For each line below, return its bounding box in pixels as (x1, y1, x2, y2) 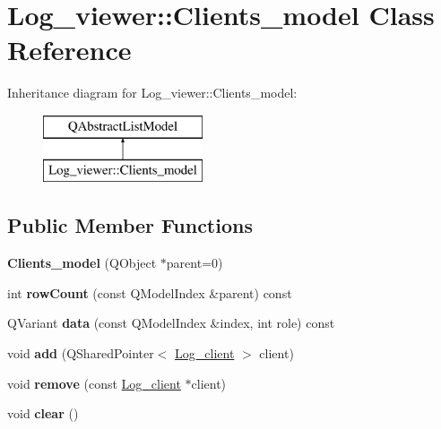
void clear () (7, 404, 79, 423)
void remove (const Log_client (7, 373, 181, 392)
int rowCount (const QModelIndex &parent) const (7, 283, 292, 302)
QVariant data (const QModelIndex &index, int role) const (7, 313, 335, 332)
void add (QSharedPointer (7, 344, 154, 363)
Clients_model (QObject (7, 253, 157, 272)
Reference (7, 31, 132, 68)
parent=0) (166, 253, 223, 272)
